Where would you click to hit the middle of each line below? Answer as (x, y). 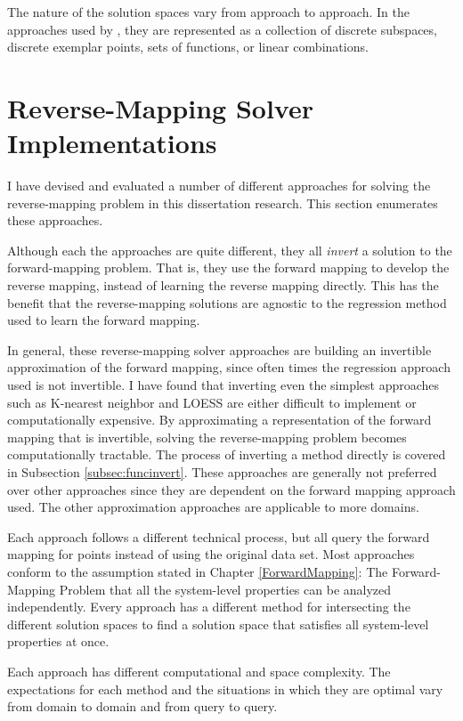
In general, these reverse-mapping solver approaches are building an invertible (219, 349)
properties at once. (58, 641)
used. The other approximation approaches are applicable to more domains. (213, 507)
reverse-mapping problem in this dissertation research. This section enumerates (223, 203)
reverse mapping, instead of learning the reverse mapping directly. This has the (223, 285)
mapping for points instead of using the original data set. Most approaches (211, 554)
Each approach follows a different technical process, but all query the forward (219, 536)
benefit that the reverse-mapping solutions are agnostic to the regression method (227, 302)
